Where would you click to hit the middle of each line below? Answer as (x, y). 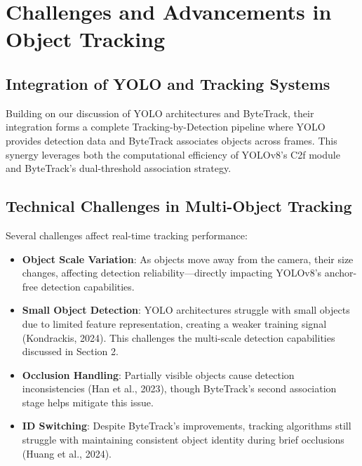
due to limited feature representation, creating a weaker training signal (174, 323)
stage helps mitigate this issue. (88, 402)
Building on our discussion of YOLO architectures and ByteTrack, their (160, 113)
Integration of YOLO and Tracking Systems (168, 83)
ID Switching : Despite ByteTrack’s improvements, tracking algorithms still (187, 426)
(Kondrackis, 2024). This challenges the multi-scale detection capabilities (179, 337)
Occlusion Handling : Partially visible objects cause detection (158, 374)
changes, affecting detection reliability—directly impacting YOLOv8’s (172, 273)
